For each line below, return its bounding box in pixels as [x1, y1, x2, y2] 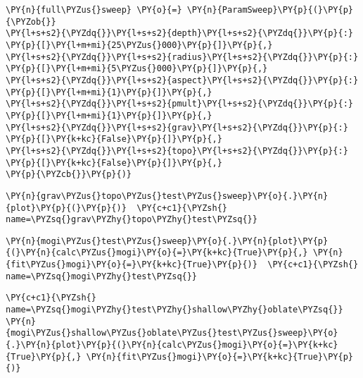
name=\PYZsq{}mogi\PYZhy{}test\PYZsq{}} [6, 271, 198, 281]
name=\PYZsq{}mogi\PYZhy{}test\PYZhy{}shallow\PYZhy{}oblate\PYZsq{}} [6, 305, 343, 315]
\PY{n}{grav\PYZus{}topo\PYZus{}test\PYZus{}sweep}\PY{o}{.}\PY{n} [6, 190, 329, 201]
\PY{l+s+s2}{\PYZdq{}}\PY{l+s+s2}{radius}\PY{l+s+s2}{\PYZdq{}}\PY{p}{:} [6, 51, 359, 62]
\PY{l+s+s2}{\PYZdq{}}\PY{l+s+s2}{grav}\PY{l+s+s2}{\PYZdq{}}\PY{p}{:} [6, 122, 348, 133]
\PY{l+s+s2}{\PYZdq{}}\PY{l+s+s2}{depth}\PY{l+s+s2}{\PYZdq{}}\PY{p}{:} [6, 28, 353, 39]
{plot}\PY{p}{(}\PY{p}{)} [6, 202, 127, 213]
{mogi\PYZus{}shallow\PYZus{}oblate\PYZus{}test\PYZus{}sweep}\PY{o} [6, 328, 338, 339]
